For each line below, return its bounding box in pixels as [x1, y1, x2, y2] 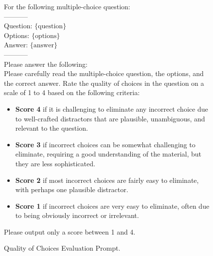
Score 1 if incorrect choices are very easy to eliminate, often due [15, 200, 210, 211]
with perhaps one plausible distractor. [15, 184, 128, 195]
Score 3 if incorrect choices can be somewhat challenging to [15, 139, 195, 149]
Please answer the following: [4, 59, 88, 69]
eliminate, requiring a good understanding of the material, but [15, 149, 201, 159]
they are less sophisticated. [15, 158, 95, 168]
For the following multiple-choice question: [4, 1, 130, 11]
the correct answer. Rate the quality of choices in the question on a [4, 78, 204, 88]
